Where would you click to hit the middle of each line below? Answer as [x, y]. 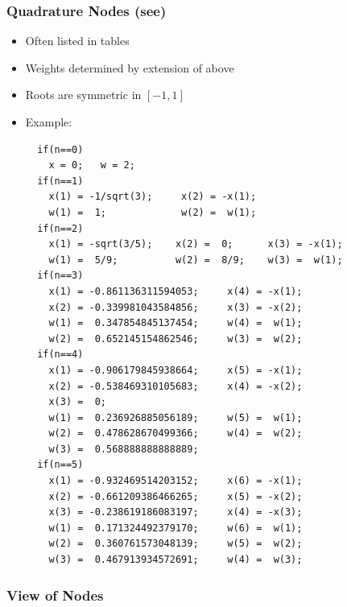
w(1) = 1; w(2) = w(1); [153, 212]
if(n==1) [60, 181]
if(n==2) [60, 228]
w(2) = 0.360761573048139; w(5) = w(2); [176, 544]
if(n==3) [60, 276]
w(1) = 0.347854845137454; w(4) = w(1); [176, 323]
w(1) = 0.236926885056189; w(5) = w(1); [176, 417]
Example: [49, 122]
